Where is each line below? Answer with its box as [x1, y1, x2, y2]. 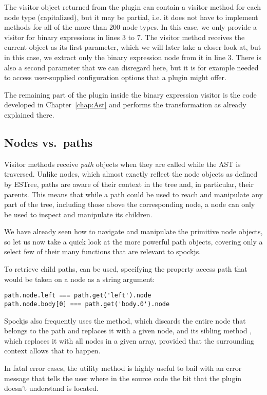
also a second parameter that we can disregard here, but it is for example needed [4, 62, 259, 72]
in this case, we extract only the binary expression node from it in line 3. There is [4, 51, 262, 62]
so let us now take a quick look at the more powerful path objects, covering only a [4, 236, 263, 247]
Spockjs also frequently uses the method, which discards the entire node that [4, 315, 246, 326]
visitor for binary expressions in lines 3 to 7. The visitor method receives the [4, 31, 245, 42]
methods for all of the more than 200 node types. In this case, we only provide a [4, 22, 257, 32]
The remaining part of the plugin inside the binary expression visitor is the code [4, 89, 257, 100]
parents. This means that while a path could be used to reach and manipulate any [4, 189, 263, 199]
